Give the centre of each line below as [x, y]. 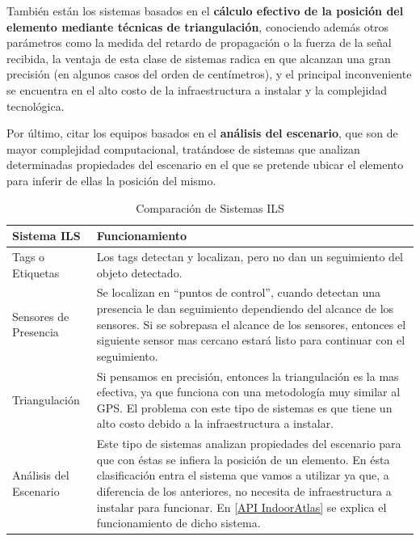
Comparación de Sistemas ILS [210, 207]
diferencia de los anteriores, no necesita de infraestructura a [244, 491]
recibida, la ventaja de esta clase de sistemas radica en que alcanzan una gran [199, 58]
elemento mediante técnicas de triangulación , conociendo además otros [198, 26]
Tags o [29, 256]
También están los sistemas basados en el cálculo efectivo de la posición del [205, 11]
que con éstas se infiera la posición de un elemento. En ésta [243, 459]
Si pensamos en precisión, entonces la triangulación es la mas [248, 376]
